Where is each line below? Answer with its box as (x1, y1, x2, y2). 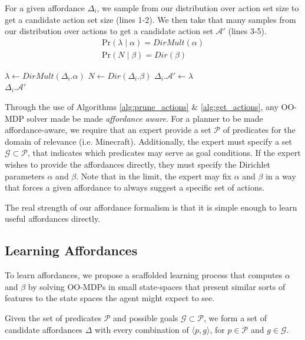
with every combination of (94, 323, 189, 335)
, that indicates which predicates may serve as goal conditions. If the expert (27, 146, 301, 159)
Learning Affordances (5, 241, 138, 259)
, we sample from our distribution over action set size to (97, 2, 299, 14)
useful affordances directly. (5, 212, 101, 225)
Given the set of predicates (5, 311, 101, 324)
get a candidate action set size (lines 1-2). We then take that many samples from (5, 13, 296, 25)
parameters (5, 169, 45, 182)
